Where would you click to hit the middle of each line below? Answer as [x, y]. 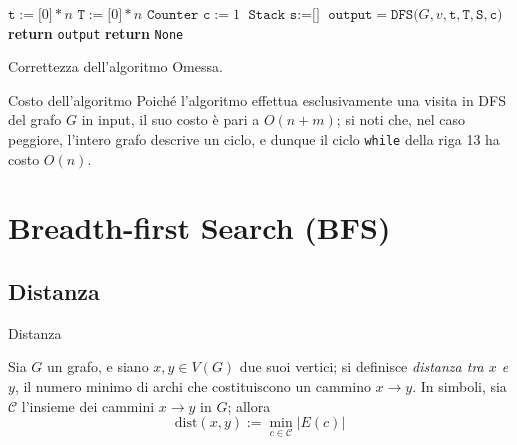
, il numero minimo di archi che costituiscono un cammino [192, 386]
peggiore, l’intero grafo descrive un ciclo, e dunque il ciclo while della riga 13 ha [254, 139]
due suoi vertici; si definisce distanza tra [361, 366]
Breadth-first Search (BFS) [199, 227]
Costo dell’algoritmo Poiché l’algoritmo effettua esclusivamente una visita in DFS [257, 99]
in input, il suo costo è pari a [170, 119]
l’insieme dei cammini [88, 405]
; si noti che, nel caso [400, 119]
